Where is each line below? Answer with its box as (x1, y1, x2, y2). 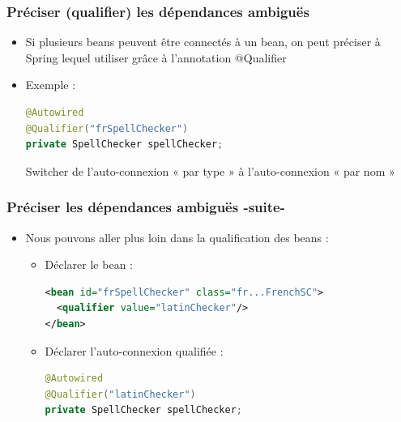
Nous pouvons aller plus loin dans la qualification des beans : (25, 228, 329, 245)
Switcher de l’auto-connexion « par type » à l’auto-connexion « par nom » (25, 162, 395, 179)
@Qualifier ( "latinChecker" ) (45, 388, 196, 400)
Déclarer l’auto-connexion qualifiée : (45, 342, 224, 359)
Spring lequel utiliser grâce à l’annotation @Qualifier (25, 49, 287, 66)
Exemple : (25, 76, 76, 93)
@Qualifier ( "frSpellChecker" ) (25, 122, 189, 134)
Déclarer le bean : (45, 256, 133, 273)
